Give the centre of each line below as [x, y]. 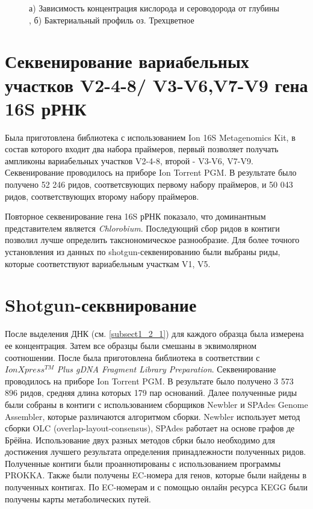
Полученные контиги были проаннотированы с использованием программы [143, 463]
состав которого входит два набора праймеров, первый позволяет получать [142, 149]
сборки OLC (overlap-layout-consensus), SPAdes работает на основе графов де [150, 428]
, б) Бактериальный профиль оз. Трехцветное [112, 20]
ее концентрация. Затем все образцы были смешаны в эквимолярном [131, 345]
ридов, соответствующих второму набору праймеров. [102, 196]
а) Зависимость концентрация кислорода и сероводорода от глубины [154, 8]
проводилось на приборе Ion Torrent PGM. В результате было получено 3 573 [149, 381]
